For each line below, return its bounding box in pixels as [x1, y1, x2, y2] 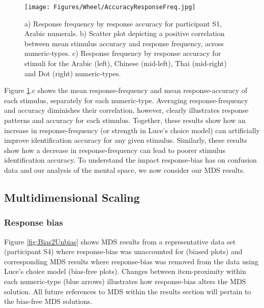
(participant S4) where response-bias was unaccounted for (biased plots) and [4, 246, 243, 257]
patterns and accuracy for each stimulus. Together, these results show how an [4, 115, 246, 125]
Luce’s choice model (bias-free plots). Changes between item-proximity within [4, 266, 246, 276]
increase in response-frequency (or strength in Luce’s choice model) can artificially [4, 125, 260, 135]
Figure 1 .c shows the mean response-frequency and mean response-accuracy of [4, 85, 247, 96]
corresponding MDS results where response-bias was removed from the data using [4, 256, 259, 266]
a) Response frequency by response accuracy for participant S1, [24, 18, 222, 28]
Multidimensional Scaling [4, 189, 140, 205]
